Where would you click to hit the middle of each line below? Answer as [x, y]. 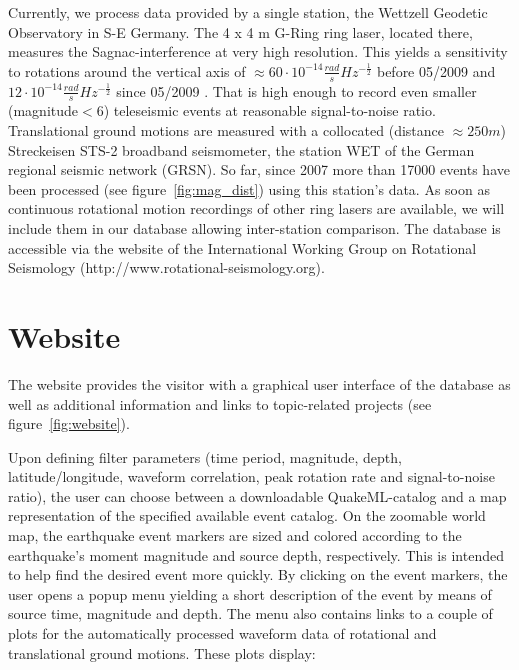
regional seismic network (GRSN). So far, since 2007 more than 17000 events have [259, 169]
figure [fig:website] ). [69, 423]
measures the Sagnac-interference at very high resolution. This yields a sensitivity [258, 51]
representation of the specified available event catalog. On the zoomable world [247, 515]
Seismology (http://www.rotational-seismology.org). [166, 267]
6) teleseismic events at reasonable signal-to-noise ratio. [266, 110]
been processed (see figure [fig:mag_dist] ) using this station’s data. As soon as [249, 188]
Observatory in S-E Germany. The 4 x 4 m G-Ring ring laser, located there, [240, 31]
